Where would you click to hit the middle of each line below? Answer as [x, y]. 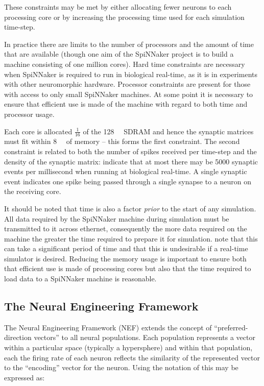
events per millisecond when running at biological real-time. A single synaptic [126, 171]
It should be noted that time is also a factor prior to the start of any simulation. [130, 208]
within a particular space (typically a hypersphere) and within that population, [128, 347]
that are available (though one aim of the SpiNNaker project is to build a [119, 54]
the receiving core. [33, 191]
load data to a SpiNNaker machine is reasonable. [80, 279]
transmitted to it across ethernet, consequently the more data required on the [126, 228]
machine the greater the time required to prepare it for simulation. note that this [131, 238]
